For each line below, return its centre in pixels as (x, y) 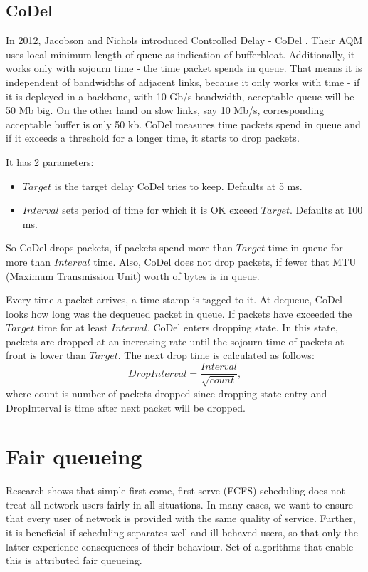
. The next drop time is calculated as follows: (216, 355)
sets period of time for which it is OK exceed (160, 210)
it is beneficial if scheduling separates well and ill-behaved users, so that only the (182, 532)
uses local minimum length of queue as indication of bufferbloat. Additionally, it (180, 54)
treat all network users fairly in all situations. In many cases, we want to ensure (179, 504)
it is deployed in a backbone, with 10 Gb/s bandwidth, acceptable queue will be (180, 96)
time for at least (73, 327)
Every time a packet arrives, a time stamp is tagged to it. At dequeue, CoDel (174, 300)
